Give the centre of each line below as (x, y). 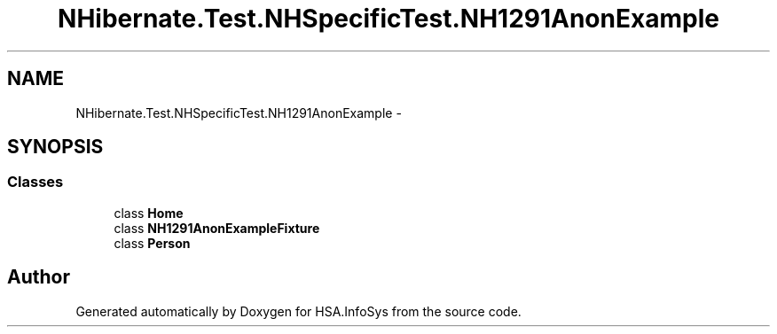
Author (39, 277)
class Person (152, 243)
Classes (35, 182)
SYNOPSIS (55, 147)
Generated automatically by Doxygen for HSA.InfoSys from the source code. (298, 311)
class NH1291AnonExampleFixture (217, 228)
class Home (149, 213)
